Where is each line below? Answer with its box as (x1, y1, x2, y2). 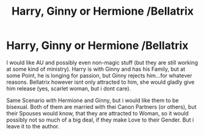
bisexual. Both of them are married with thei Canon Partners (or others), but (6, 103, 197, 111)
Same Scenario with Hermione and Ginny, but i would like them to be (6, 97, 179, 104)
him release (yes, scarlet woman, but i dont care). (6, 84, 131, 92)
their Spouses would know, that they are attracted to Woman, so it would (6, 109, 189, 117)
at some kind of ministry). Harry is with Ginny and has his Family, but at (6, 65, 186, 73)
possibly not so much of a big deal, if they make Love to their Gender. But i (6, 116, 194, 123)
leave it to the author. (6, 122, 60, 130)
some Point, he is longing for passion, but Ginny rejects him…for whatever (6, 71, 192, 79)
